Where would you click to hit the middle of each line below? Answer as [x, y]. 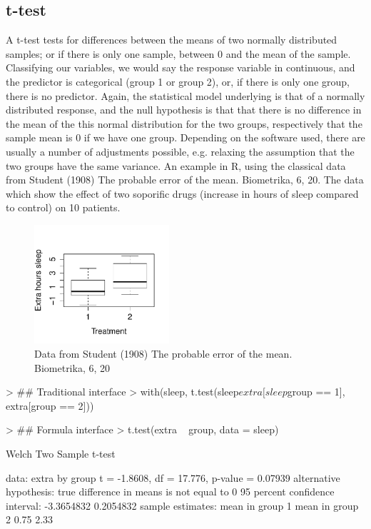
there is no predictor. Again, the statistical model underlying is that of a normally [185, 95]
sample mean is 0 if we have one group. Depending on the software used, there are [185, 137]
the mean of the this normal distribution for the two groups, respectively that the [184, 123]
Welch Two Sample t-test [61, 453]
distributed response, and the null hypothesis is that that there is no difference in [184, 110]
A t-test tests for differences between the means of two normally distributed [172, 40]
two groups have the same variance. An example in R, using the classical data [176, 165]
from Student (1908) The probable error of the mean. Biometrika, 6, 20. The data [185, 180]
